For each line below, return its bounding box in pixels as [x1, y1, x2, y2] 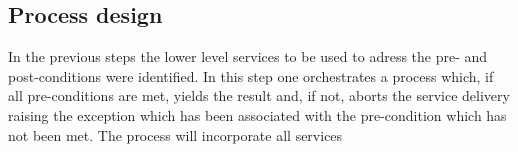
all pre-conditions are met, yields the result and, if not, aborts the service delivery [8, 85, 510, 106]
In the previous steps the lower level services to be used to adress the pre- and [8, 46, 488, 67]
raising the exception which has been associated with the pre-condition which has [8, 104, 507, 125]
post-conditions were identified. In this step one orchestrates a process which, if [8, 65, 494, 86]
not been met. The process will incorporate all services [8, 124, 343, 145]
